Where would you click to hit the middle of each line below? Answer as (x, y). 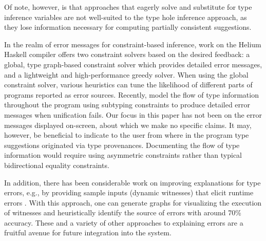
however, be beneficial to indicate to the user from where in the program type (127, 135)
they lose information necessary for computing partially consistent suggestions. (128, 27)
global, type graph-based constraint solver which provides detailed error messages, (133, 64)
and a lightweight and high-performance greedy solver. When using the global (126, 74)
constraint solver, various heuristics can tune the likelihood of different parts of (128, 85)
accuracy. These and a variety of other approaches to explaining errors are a (124, 222)
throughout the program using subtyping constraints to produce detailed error (127, 105)
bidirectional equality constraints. (57, 165)
